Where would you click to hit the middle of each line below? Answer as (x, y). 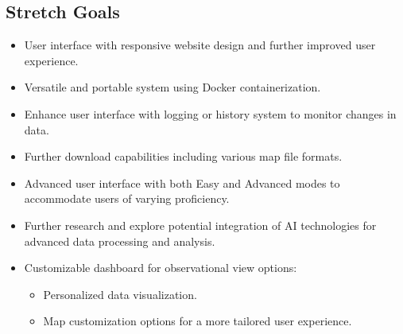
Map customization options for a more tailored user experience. (198, 321)
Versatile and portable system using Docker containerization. (172, 87)
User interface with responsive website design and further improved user (200, 45)
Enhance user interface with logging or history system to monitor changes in (210, 113)
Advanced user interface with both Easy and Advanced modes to (182, 183)
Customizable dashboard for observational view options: (161, 268)
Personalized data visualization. (120, 294)
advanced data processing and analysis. (120, 241)
